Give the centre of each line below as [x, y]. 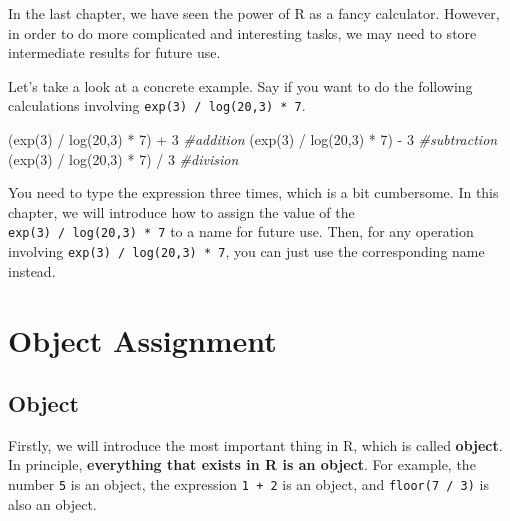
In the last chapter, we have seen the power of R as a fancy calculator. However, [254, 13]
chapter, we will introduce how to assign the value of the [181, 211]
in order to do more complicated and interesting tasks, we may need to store [242, 32]
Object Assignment [142, 339]
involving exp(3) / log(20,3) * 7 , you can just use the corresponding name [246, 251]
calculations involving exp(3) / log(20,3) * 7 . [157, 105]
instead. [32, 270]
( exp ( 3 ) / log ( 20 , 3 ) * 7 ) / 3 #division [123, 158]
